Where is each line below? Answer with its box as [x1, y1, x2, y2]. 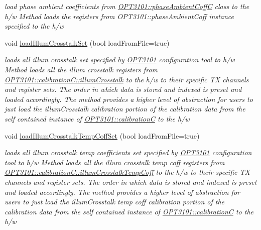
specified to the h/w [5, 21, 64, 31]
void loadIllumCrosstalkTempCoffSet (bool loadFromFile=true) [5, 130, 200, 141]
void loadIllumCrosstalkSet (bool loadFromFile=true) [5, 37, 170, 48]
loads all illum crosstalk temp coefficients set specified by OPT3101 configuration [5, 147, 252, 158]
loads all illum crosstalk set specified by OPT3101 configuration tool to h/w [5, 54, 235, 65]
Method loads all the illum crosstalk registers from [5, 64, 158, 74]
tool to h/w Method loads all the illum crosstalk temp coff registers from [5, 157, 225, 167]
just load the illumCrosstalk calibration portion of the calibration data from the [5, 103, 245, 114]
